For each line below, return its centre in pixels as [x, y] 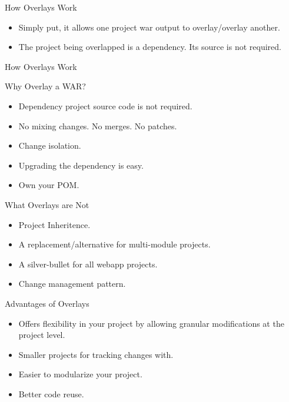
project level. [42, 335]
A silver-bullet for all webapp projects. [88, 264]
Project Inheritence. [54, 224]
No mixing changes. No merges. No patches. [98, 125]
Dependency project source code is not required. [105, 105]
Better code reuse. [51, 393]
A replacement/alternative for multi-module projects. [114, 244]
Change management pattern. [72, 284]
